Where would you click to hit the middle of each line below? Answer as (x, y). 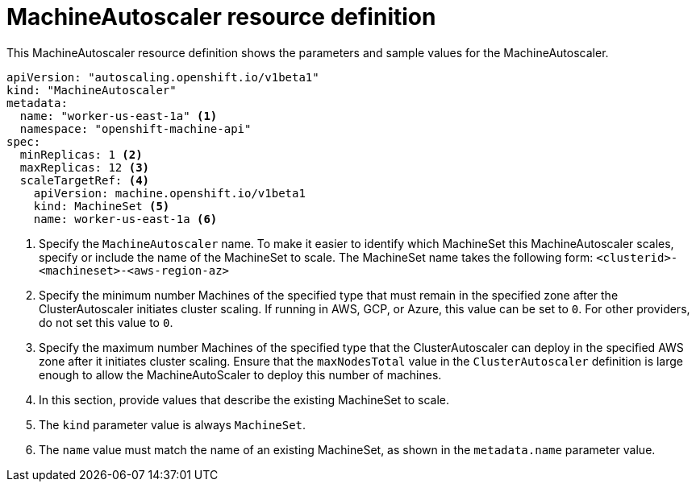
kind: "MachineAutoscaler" (92, 90)
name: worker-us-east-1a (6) (125, 219)
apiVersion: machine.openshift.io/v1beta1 (169, 193)
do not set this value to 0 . (106, 322)
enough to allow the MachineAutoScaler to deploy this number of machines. (240, 374)
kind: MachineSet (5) (102, 206)
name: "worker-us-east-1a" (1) (119, 116)
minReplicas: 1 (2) (81, 154)
